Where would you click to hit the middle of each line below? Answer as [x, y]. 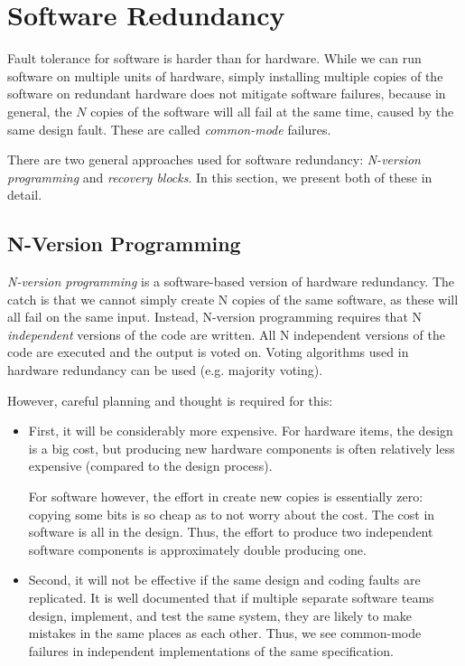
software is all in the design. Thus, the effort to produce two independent [231, 532]
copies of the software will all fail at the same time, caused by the [272, 111]
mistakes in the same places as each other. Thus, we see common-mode [225, 633]
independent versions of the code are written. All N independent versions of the [226, 334]
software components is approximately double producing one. [197, 549]
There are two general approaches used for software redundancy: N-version [214, 159]
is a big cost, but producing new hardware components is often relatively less [242, 448]
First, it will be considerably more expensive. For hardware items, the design [241, 431]
